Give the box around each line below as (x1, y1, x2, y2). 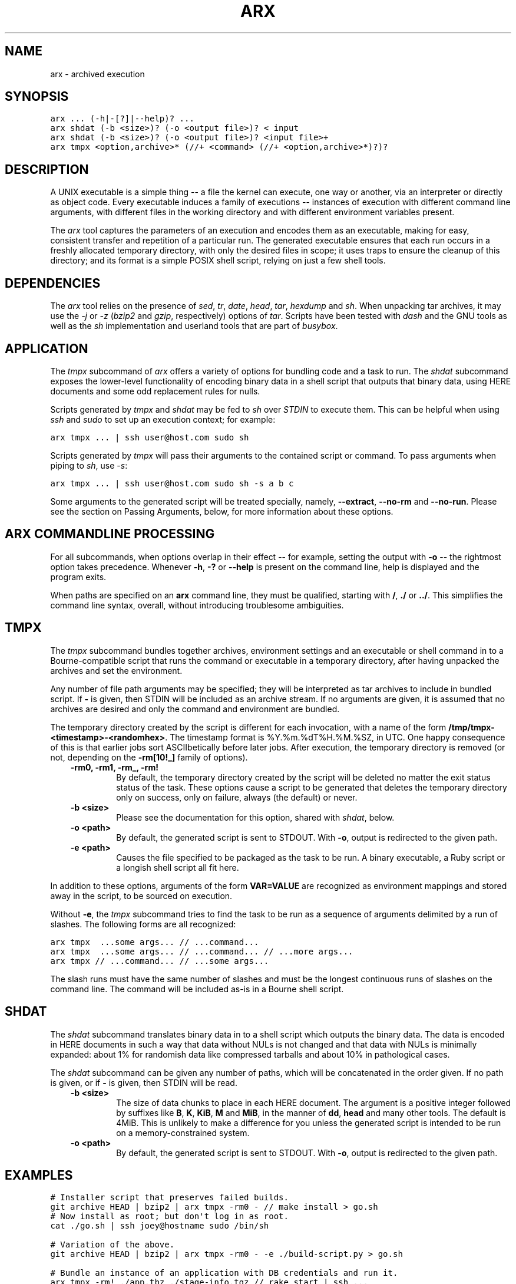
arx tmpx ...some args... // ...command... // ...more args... (50, 946, 353, 956)
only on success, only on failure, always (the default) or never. (116, 792, 358, 802)
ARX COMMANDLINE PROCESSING (5, 526, 215, 542)
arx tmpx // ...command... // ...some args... (50, 956, 269, 966)
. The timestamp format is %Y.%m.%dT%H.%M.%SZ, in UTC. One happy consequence (165, 732, 505, 742)
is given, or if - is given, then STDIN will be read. (50, 1077, 237, 1088)
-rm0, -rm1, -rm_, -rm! (70, 762, 158, 772)
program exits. (50, 571, 107, 582)
